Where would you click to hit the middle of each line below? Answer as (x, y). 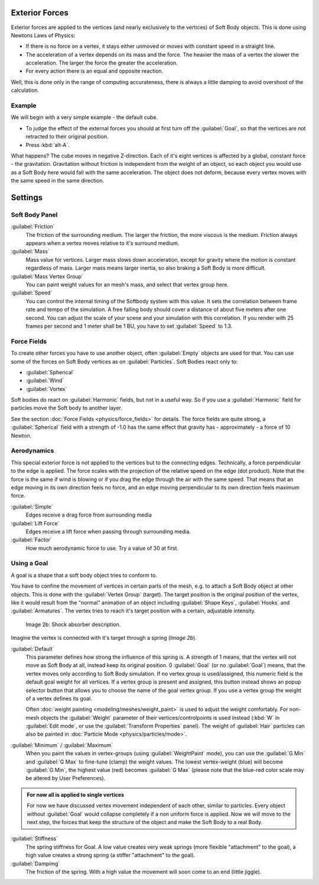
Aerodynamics (32, 451)
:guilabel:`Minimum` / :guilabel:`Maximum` (62, 745)
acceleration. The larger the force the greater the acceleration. (102, 63)
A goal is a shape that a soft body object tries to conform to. (84, 575)
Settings (27, 198)
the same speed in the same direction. (58, 181)
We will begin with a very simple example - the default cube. (84, 117)
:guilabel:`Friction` (33, 227)
